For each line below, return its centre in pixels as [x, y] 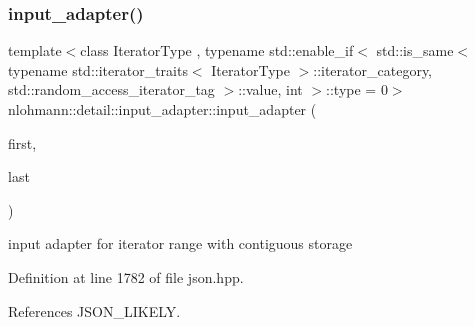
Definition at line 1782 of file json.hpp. [126, 276]
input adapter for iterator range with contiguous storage [180, 243]
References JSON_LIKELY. [94, 310]
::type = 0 [357, 89]
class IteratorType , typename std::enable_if [217, 50]
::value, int [270, 89]
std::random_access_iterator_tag [111, 89]
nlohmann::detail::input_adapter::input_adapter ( [162, 109]
